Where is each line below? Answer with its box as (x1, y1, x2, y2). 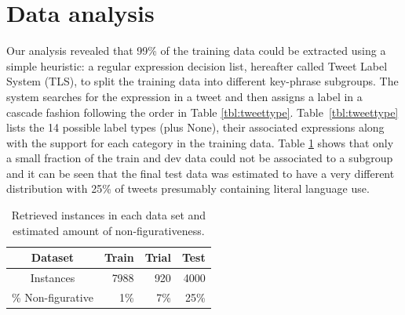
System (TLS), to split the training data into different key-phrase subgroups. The (6, 73, 399, 89)
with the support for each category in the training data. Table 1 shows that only (6, 134, 394, 150)
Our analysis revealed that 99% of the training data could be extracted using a (6, 42, 386, 59)
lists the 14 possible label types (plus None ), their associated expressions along (6, 119, 385, 136)
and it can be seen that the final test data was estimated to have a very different (6, 165, 395, 181)
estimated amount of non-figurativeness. (13, 222, 205, 238)
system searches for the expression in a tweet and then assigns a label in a (6, 88, 363, 104)
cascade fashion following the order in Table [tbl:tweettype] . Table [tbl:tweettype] (6, 103, 399, 120)
